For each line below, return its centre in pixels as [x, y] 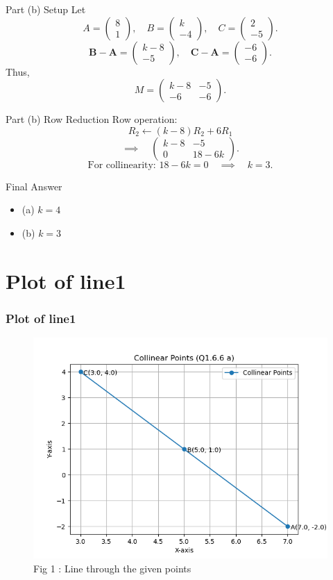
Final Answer [34, 186]
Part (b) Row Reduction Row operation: [92, 119]
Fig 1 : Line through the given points [112, 568]
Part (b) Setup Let [46, 9]
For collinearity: [122, 165]
